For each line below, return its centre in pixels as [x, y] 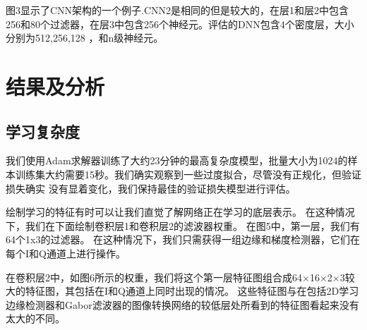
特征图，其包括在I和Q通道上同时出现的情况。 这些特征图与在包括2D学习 [192, 291]
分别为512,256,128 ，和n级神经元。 [85, 38]
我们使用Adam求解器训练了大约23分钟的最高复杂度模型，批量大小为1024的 [177, 160]
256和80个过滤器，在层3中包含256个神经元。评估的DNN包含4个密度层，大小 [180, 24]
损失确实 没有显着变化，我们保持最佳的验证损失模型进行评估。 [151, 188]
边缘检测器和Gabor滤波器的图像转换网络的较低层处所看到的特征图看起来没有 [182, 304]
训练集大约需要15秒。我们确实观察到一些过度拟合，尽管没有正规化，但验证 [188, 174]
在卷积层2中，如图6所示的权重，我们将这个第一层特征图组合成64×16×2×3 [175, 277]
